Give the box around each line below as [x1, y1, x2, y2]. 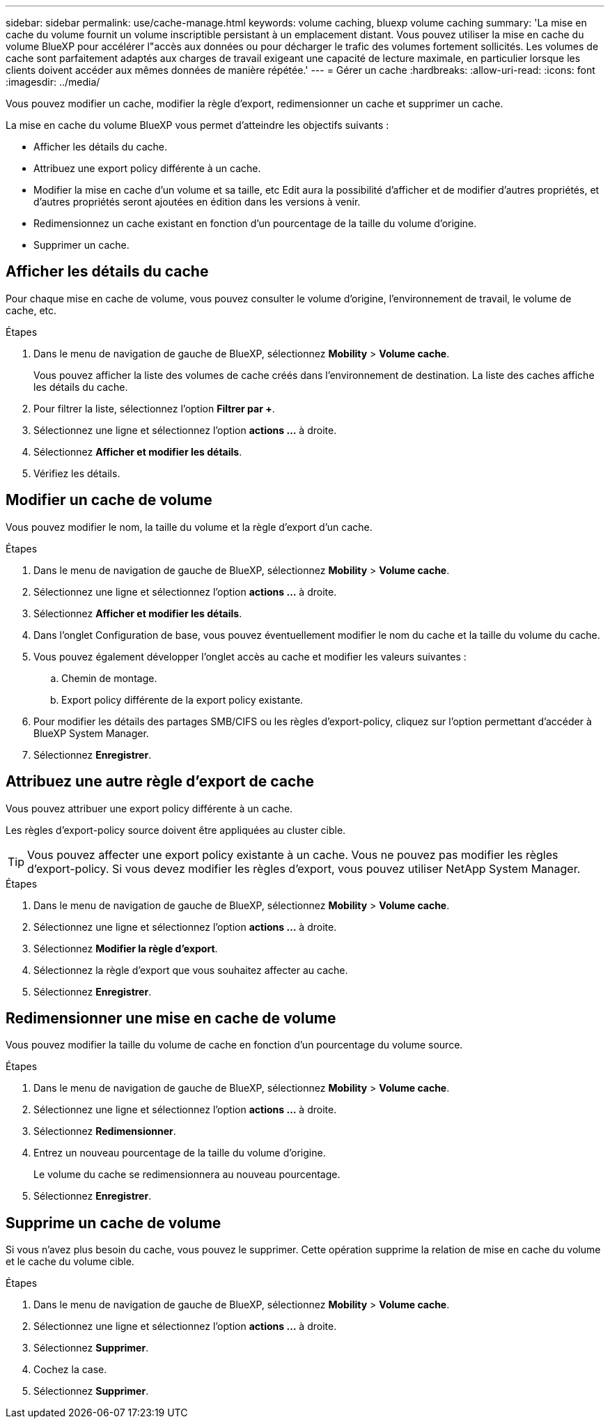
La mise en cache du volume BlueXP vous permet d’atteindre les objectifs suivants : [6, 119, 389, 131]
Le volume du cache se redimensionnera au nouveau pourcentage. [33, 1168, 341, 1181]
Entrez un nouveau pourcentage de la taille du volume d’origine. [33, 1147, 326, 1159]
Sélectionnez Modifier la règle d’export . [33, 942, 218, 954]
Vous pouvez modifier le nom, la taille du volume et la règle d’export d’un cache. [6, 520, 373, 533]
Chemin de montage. [61, 672, 157, 684]
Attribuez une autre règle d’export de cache [6, 773, 314, 791]
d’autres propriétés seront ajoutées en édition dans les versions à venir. [33, 196, 361, 208]
